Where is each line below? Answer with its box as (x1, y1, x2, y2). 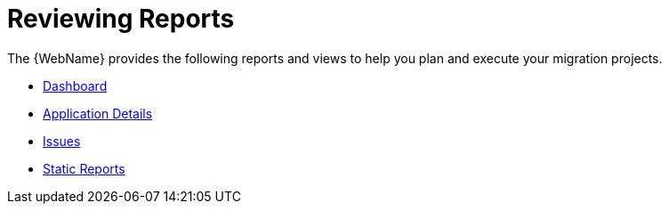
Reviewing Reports (7, 4, 235, 34)
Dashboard (43, 77, 108, 93)
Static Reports (43, 160, 125, 176)
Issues (43, 133, 81, 149)
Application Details (43, 105, 153, 121)
